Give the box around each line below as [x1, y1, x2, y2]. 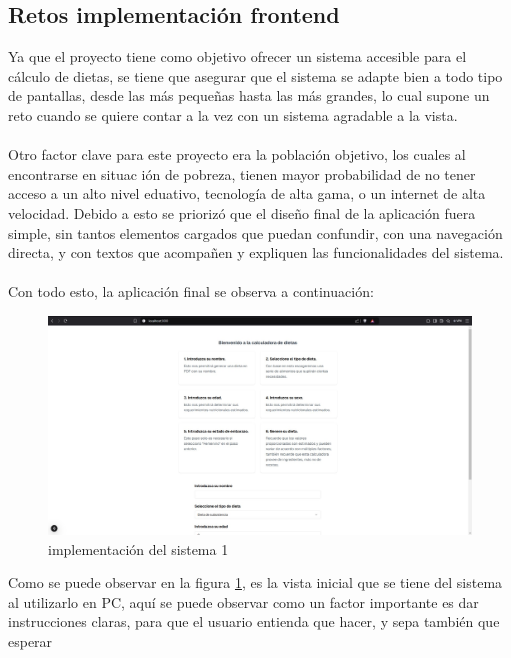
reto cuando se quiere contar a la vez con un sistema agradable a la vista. [8, 104, 458, 125]
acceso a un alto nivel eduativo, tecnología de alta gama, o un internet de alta [8, 183, 486, 204]
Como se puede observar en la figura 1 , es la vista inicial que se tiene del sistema [8, 572, 503, 593]
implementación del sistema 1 [48, 538, 229, 559]
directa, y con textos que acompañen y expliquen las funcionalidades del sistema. [8, 242, 504, 263]
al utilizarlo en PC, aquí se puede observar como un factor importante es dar [8, 591, 479, 612]
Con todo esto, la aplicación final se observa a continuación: [8, 281, 374, 302]
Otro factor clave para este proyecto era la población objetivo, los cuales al [8, 144, 466, 165]
